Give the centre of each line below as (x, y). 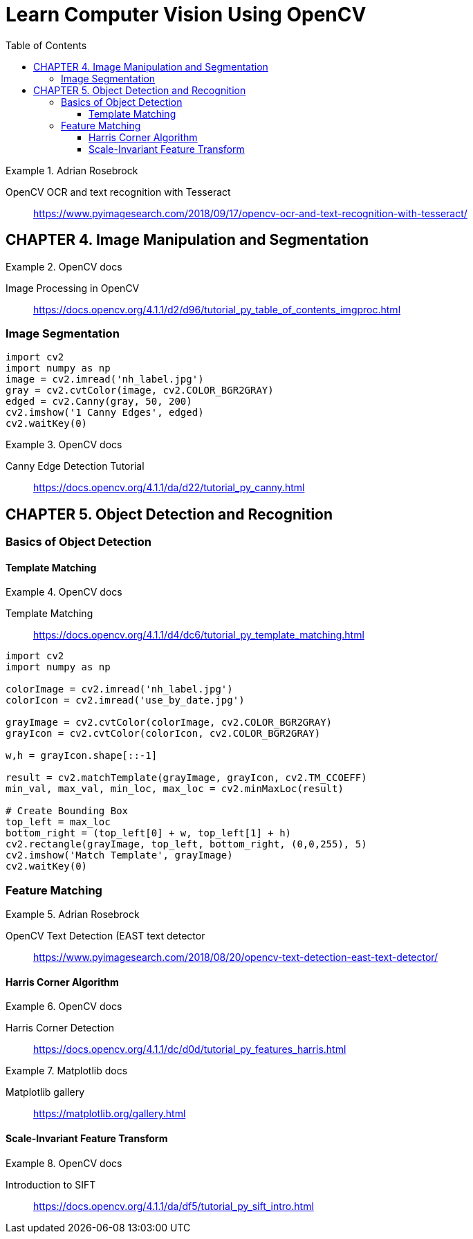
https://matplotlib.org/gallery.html (110, 1114)
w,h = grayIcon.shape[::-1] (82, 756)
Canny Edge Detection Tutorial (75, 466)
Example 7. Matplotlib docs (67, 1071)
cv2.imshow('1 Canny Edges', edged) (105, 413)
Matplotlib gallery (45, 1092)
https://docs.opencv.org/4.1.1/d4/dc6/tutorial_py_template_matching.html (199, 635)
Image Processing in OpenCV (73, 288)
